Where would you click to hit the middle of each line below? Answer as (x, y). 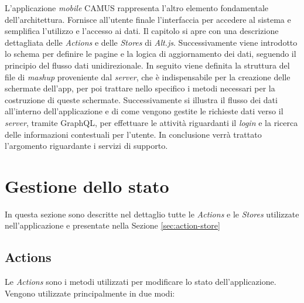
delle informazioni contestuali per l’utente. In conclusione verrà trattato (133, 134)
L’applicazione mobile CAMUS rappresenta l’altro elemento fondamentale (137, 8)
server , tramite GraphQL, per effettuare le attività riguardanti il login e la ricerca (151, 122)
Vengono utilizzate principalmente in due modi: (90, 293)
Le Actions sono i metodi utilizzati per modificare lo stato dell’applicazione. (141, 282)
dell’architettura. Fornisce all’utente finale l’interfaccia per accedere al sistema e (148, 19)
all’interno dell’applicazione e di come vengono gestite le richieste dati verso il (144, 111)
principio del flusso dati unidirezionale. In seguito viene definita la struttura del (147, 65)
